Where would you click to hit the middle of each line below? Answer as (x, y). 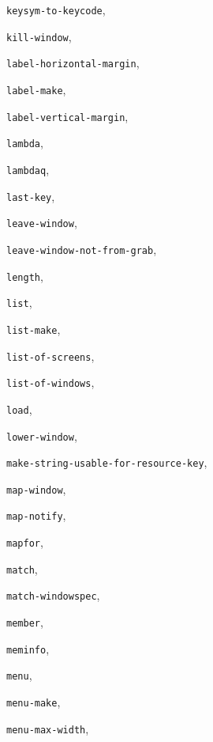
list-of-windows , (50, 382)
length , (25, 276)
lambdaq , (28, 169)
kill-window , (39, 36)
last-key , (31, 196)
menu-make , (34, 702)
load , (19, 409)
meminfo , (28, 648)
